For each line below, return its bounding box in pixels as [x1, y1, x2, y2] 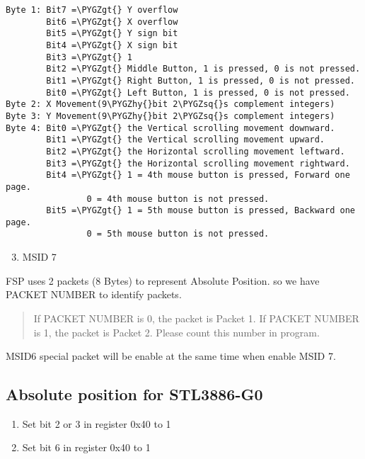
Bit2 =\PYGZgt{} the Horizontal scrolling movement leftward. [46, 146, 345, 157]
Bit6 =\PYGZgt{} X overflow [46, 16, 178, 27]
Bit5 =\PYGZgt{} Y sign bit [46, 28, 178, 39]
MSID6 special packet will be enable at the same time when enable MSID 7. [6, 348, 336, 363]
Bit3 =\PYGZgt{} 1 [46, 52, 132, 62]
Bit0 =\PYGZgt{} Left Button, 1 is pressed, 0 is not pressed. [46, 87, 350, 98]
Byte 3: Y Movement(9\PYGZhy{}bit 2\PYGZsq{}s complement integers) [6, 110, 335, 121]
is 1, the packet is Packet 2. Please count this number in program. [33, 324, 320, 339]
